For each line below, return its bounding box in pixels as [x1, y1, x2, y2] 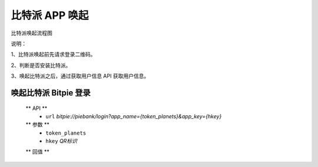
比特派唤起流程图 [11, 29, 52, 36]
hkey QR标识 [45, 138, 78, 145]
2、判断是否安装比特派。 [11, 62, 71, 69]
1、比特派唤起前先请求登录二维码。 [11, 51, 96, 58]
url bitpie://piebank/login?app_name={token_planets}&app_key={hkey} [45, 112, 222, 120]
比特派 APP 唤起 [11, 9, 89, 22]
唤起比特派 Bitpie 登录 [11, 88, 91, 98]
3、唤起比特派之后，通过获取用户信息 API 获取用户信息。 [11, 72, 150, 79]
